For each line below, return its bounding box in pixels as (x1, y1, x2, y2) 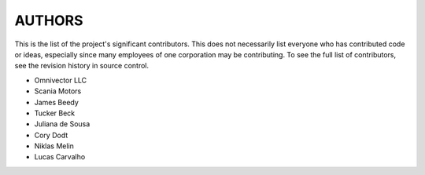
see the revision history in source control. (14, 61, 150, 71)
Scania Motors (34, 86, 82, 96)
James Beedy (34, 97, 79, 107)
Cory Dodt (34, 130, 68, 140)
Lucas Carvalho (34, 152, 86, 162)
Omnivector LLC (34, 75, 87, 85)
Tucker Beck (34, 108, 76, 118)
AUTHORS (14, 12, 83, 29)
